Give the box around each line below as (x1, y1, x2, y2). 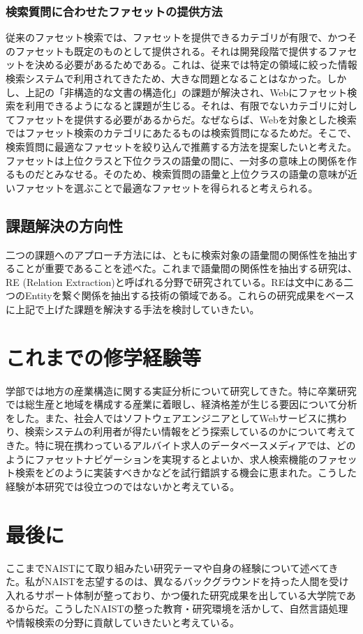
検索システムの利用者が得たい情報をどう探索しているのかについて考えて (24, 424, 356, 439)
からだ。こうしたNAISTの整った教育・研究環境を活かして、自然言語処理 (15, 601, 348, 616)
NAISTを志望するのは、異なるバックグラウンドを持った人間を (44, 574, 329, 589)
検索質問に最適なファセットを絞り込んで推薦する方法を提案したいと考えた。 (6, 139, 357, 153)
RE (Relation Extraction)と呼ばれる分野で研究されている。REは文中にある (6, 274, 344, 289)
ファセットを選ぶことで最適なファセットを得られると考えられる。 (15, 180, 318, 195)
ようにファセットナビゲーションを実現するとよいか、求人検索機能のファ (6, 451, 338, 466)
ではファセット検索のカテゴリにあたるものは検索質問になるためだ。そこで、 (6, 126, 357, 140)
